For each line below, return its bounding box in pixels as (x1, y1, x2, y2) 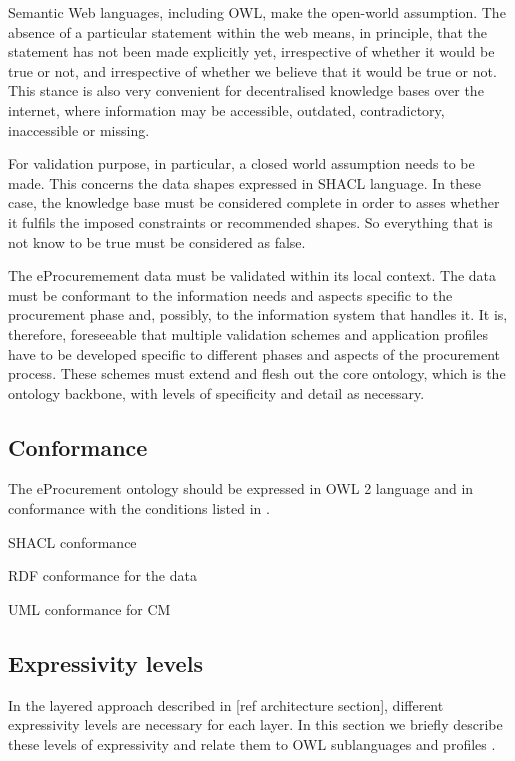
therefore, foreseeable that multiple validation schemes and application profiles (8, 323, 488, 344)
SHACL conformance (8, 531, 137, 552)
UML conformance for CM (8, 598, 171, 619)
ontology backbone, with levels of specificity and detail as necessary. (8, 382, 425, 403)
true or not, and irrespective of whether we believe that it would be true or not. (8, 60, 497, 81)
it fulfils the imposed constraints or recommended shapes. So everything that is (8, 211, 493, 232)
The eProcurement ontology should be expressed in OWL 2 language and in (8, 478, 474, 499)
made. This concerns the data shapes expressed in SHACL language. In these (8, 172, 481, 193)
